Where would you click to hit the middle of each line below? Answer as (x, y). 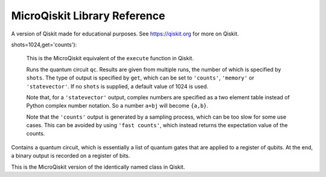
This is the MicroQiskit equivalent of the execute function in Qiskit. (110, 58)
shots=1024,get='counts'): (44, 45)
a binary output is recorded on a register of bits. (71, 156)
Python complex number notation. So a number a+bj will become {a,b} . (117, 106)
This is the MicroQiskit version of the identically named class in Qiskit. (98, 167)
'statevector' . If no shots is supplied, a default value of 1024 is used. (117, 86)
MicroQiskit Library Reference (88, 16)
